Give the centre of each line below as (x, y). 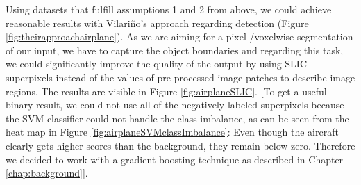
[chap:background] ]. (47, 173)
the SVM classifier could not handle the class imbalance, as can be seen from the (177, 118)
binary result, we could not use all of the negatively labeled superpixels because (175, 105)
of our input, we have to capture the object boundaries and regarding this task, (175, 50)
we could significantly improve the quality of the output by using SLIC (157, 64)
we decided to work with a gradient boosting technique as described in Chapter (175, 159)
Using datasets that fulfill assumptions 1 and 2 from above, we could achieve (169, 9)
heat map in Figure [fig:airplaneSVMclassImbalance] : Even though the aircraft (172, 132)
